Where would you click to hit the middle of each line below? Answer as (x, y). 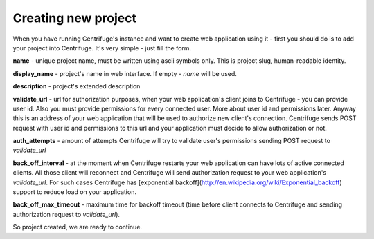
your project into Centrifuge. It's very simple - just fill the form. (102, 48)
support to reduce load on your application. (74, 192)
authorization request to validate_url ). (66, 214)
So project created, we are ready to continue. (77, 227)
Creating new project (74, 18)
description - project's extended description (77, 86)
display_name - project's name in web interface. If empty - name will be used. (125, 73)
